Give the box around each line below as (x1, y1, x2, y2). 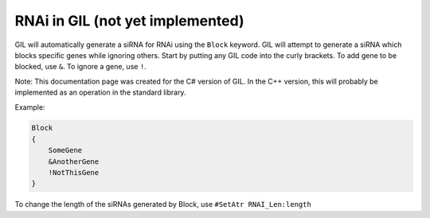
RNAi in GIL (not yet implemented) (14, 12, 244, 29)
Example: (14, 102, 45, 111)
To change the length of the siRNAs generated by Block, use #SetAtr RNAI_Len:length (14, 200, 312, 209)
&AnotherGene (48, 157, 100, 166)
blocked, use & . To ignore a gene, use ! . (14, 62, 147, 72)
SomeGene (48, 146, 83, 155)
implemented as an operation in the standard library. (14, 88, 186, 97)
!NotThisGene (48, 168, 100, 177)
